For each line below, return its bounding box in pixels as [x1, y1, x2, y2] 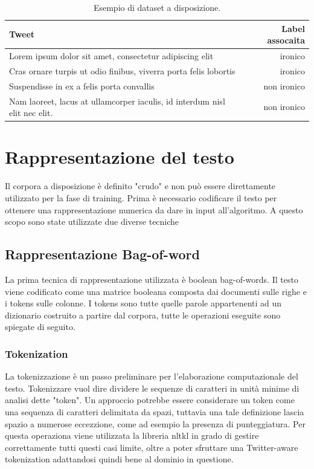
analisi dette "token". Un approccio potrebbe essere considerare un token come [5, 393, 295, 406]
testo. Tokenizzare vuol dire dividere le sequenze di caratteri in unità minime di [5, 381, 300, 394]
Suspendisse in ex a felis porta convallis [9, 79, 155, 92]
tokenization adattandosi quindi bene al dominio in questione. [5, 453, 234, 465]
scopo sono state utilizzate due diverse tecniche [5, 215, 179, 228]
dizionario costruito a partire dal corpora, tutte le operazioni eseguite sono [5, 308, 281, 321]
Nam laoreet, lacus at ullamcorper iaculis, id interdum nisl [9, 94, 225, 107]
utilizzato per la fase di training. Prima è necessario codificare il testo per [5, 191, 277, 204]
